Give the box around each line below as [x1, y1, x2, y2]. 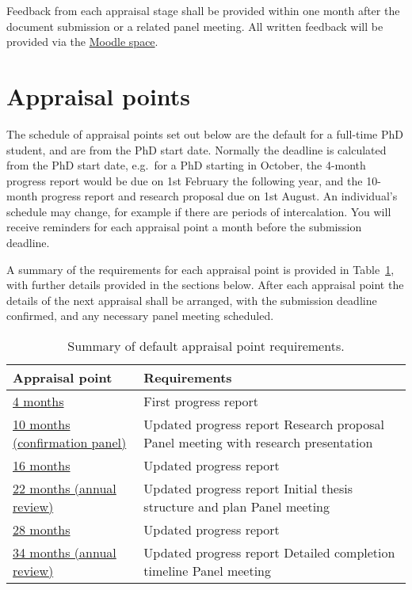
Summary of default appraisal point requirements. [67, 337, 345, 356]
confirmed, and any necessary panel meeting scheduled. [6, 307, 274, 324]
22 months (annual [13, 479, 116, 498]
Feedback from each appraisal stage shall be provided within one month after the [6, 2, 400, 18]
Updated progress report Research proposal [143, 415, 384, 434]
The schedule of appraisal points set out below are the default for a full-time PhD [6, 125, 403, 142]
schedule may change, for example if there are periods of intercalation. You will [6, 203, 391, 219]
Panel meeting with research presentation [143, 433, 373, 452]
